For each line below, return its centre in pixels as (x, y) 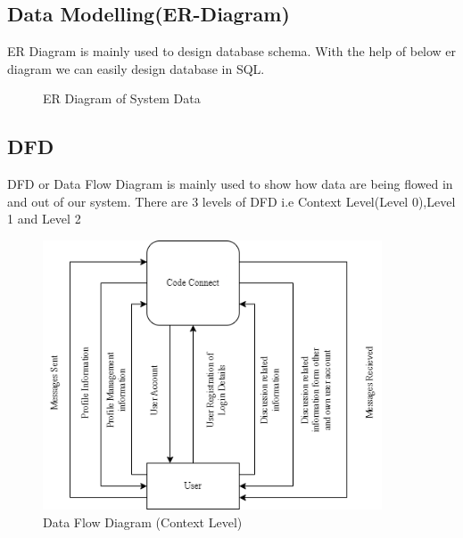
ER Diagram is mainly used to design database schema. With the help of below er (232, 51)
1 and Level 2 (44, 219)
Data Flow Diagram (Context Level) (143, 522)
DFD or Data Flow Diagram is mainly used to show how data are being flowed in (230, 184)
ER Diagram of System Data (122, 98)
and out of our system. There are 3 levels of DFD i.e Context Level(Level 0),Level (231, 201)
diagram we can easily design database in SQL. (136, 68)
